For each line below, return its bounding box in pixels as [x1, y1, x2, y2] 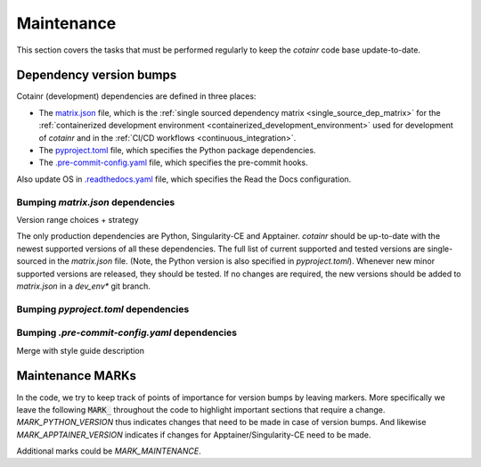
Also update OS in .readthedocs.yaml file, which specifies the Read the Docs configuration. [16, 174, 352, 184]
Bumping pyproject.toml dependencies [16, 303, 190, 315]
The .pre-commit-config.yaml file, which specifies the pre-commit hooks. [38, 157, 309, 168]
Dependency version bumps [16, 68, 177, 83]
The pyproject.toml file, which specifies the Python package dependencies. [38, 145, 316, 156]
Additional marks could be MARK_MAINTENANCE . [16, 446, 201, 456]
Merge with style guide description [16, 345, 144, 356]
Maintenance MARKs [16, 368, 137, 383]
